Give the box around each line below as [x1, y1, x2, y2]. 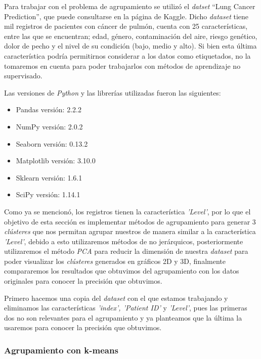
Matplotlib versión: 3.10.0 [16, 155, 96, 166]
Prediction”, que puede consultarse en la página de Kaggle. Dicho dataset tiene [4, 11, 249, 21]
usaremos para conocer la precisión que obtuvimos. [4, 322, 162, 333]
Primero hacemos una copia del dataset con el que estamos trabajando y [4, 292, 228, 303]
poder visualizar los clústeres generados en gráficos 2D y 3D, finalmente [4, 255, 226, 266]
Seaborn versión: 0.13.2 [16, 138, 88, 149]
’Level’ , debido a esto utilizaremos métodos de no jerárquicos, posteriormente [4, 236, 243, 246]
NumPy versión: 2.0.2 [16, 121, 83, 131]
